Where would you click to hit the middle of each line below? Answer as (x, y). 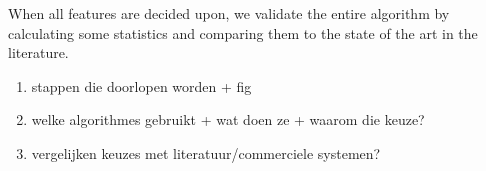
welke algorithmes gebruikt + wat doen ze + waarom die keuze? (228, 119)
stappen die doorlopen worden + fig (141, 85)
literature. (38, 52)
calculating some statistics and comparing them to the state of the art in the (243, 32)
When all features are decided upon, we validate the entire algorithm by (229, 13)
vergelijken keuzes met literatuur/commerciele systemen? (206, 152)
